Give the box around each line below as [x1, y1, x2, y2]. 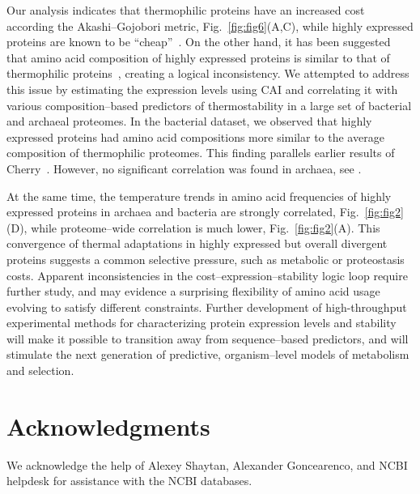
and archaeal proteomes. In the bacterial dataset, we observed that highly [6, 113, 372, 130]
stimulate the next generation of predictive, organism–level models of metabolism [6, 346, 409, 363]
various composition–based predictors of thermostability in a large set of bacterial [6, 96, 412, 113]
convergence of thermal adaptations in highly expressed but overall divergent [6, 235, 388, 252]
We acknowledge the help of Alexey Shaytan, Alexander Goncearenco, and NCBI [6, 456, 408, 473]
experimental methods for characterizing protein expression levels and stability [6, 314, 397, 331]
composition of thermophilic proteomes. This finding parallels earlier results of [6, 144, 395, 161]
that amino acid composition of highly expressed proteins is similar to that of [6, 49, 390, 66]
